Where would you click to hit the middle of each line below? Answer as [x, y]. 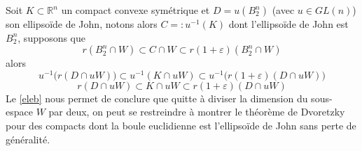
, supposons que [51, 37]
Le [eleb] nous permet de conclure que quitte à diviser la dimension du [157, 98]
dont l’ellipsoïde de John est [288, 24]
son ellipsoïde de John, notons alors [82, 24]
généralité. [28, 139]
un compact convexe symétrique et [135, 10]
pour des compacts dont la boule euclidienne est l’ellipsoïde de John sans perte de [181, 126]
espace [19, 112]
